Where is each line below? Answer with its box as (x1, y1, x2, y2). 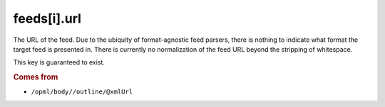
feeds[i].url (13, 11, 82, 26)
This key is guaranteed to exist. (13, 58, 105, 67)
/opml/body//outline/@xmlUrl (31, 88, 133, 96)
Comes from (13, 72, 58, 82)
